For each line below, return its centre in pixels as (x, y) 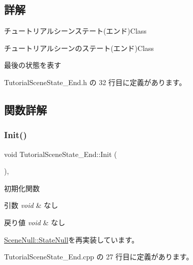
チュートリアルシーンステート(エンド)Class (75, 31)
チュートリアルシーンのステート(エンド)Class (79, 48)
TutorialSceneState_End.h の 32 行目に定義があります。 (95, 82)
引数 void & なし (31, 205)
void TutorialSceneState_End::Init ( (61, 154)
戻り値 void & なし (35, 222)
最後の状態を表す (33, 65)
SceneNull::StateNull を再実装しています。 (72, 239)
